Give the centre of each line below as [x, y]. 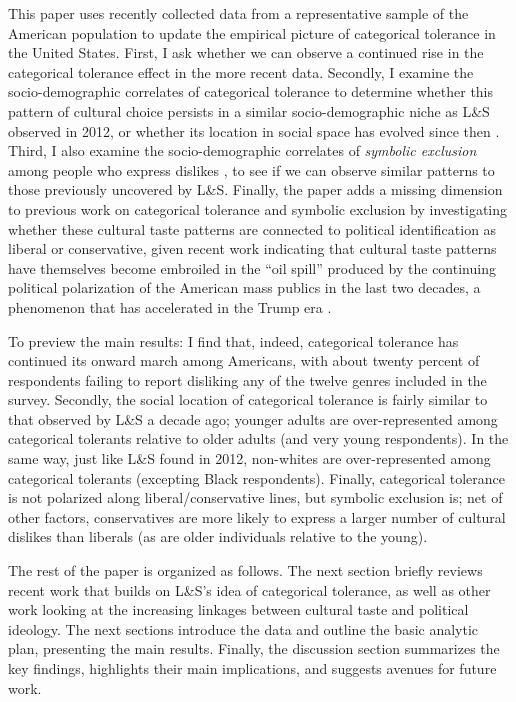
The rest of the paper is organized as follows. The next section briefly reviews [245, 570]
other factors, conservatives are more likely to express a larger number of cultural [257, 516]
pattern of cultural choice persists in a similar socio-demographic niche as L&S [249, 110]
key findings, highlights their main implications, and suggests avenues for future [252, 668]
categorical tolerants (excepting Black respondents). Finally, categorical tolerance [257, 477]
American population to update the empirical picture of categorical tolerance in [252, 32]
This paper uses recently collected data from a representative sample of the [238, 13]
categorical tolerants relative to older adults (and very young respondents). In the [258, 438]
